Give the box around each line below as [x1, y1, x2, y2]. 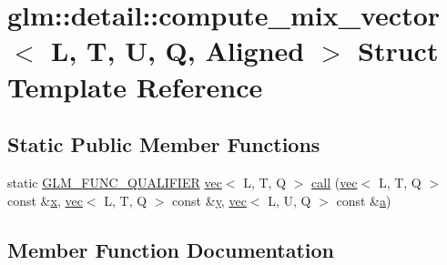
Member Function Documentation [7, 235, 335, 263]
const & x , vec [7, 190, 83, 209]
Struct [358, 32, 439, 69]
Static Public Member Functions [7, 130, 320, 158]
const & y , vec [172, 190, 247, 209]
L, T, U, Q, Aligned [51, 32, 305, 69]
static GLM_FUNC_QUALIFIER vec [7, 172, 222, 191]
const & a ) [336, 190, 391, 209]
